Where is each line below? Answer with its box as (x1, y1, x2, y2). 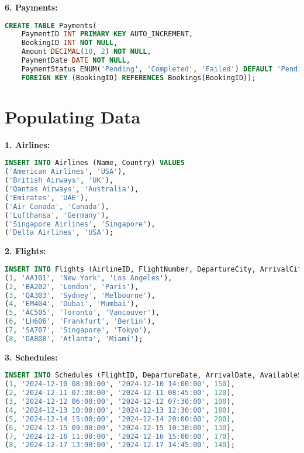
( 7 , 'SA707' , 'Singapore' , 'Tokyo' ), (5, 326, 151, 335)
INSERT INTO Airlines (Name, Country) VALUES (5, 159, 185, 167)
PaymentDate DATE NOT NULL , (21, 56, 130, 65)
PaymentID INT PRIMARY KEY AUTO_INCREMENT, (21, 30, 194, 39)
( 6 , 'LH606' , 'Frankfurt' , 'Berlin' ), (5, 317, 156, 326)
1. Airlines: (5, 138, 50, 150)
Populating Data (5, 104, 141, 128)
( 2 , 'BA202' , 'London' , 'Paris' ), (5, 282, 139, 291)
